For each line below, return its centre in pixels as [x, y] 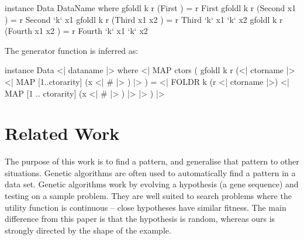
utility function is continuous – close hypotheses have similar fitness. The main [146, 207]
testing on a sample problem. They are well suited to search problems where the [148, 196]
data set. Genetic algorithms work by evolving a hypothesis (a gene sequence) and [152, 184]
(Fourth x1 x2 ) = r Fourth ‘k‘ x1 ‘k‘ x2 [76, 31]
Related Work [62, 133]
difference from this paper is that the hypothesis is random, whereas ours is [140, 219]
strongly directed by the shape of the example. [88, 230]
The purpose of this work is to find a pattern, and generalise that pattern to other [152, 161]
